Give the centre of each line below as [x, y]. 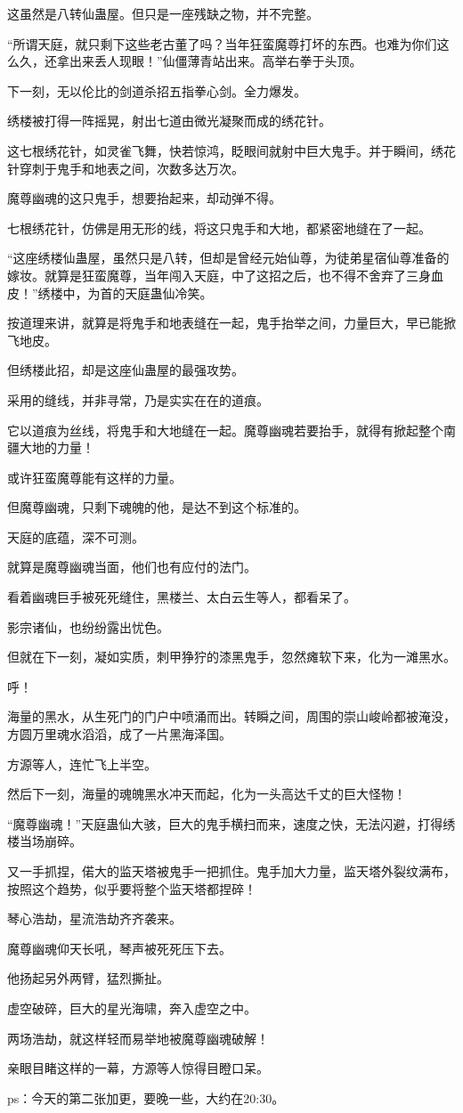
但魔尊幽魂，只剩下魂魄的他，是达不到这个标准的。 [157, 507]
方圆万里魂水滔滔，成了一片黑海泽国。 [119, 734]
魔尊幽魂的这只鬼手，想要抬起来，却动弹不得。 [144, 198]
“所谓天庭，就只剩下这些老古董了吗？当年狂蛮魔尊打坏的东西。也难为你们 [222, 43]
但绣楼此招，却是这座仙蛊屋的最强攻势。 [126, 370]
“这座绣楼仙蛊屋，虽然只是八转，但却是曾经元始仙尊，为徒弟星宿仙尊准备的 [228, 258]
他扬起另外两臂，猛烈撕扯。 [88, 978]
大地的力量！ [57, 447]
